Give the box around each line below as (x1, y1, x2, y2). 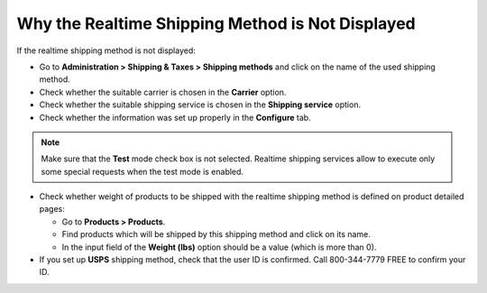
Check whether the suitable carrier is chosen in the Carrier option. (39, 87, 287, 97)
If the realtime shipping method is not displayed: (16, 45, 196, 56)
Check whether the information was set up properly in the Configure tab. (39, 112, 311, 123)
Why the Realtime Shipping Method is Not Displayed (16, 14, 416, 33)
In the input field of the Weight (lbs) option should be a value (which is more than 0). (61, 242, 377, 252)
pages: (39, 204, 65, 215)
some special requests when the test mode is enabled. (41, 166, 243, 177)
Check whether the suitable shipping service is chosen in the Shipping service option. (39, 99, 361, 110)
